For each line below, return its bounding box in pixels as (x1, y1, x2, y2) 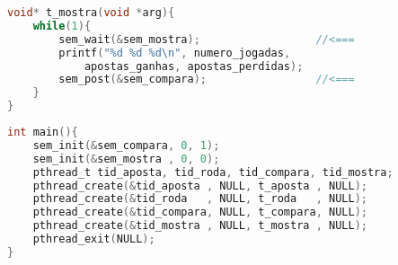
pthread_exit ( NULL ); (32, 233, 155, 245)
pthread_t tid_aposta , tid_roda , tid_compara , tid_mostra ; (32, 165, 394, 179)
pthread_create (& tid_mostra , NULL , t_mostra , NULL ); (32, 219, 367, 233)
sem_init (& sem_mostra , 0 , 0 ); (32, 152, 220, 165)
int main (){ (7, 126, 78, 138)
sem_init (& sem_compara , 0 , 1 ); (32, 138, 220, 152)
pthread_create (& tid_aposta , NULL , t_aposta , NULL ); (32, 179, 367, 192)
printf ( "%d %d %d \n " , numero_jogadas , (58, 46, 291, 59)
